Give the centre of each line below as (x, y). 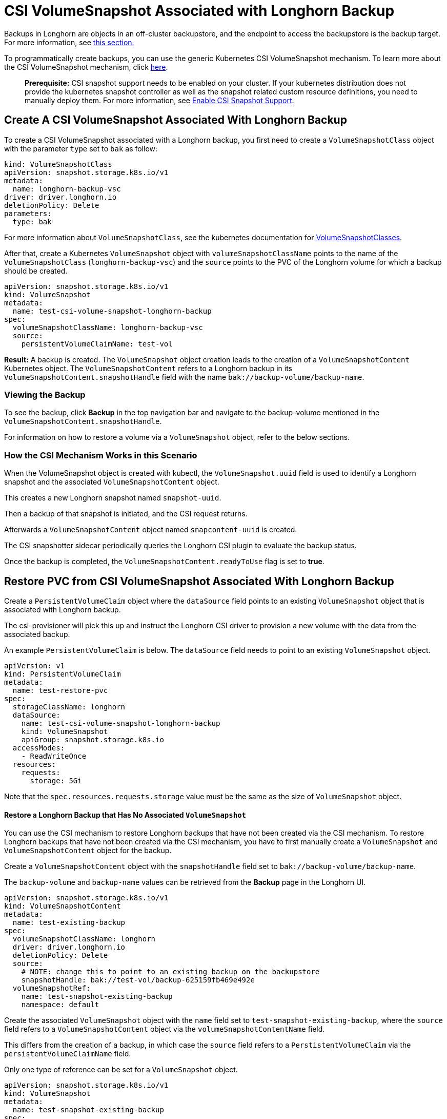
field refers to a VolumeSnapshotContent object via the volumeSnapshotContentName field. (165, 1029)
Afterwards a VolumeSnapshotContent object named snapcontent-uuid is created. (151, 530)
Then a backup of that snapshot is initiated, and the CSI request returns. (126, 514)
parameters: (28, 213)
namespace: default (60, 1005)
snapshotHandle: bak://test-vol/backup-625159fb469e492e (138, 980)
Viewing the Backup (45, 394)
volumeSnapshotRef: (52, 988)
